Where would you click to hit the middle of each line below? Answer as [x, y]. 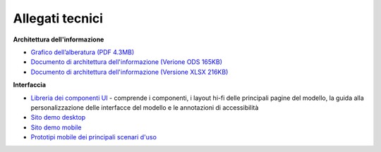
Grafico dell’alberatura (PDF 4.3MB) [83, 52]
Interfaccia [29, 85]
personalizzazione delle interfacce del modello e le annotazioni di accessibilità [145, 107]
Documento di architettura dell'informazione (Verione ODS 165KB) [126, 62]
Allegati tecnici [58, 18]
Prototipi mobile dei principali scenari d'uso [93, 137]
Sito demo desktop [58, 118]
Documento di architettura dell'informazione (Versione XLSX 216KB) [129, 72]
